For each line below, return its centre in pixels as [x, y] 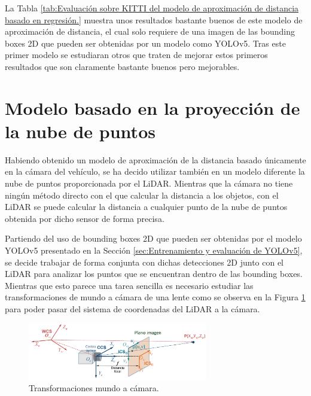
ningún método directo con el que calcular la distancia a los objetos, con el [142, 195]
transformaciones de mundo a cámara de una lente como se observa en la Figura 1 [155, 297]
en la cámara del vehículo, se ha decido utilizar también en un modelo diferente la [155, 171]
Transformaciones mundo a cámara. [94, 388]
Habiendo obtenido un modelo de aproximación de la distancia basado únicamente [155, 159]
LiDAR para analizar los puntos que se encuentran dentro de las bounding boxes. [154, 274]
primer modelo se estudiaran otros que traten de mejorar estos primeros [136, 55]
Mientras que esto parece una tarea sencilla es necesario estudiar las [129, 285]
